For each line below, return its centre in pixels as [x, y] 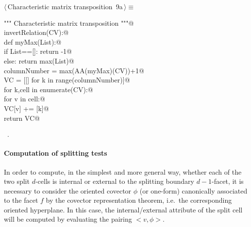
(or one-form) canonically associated [193, 190]
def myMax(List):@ [33, 41]
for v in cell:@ [25, 99]
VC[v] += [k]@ [26, 108]
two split [17, 181]
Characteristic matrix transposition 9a [65, 6]
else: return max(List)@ [39, 60]
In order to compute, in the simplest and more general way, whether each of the [123, 171]
